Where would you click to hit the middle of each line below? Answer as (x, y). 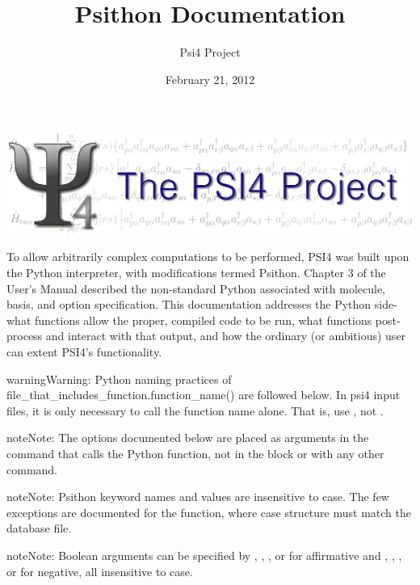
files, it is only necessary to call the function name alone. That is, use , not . (195, 410)
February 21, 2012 (210, 79)
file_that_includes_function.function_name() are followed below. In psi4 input (204, 395)
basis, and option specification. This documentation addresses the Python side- (202, 304)
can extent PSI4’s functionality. (84, 351)
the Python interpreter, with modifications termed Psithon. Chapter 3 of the (196, 272)
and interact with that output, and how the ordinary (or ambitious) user (226, 336)
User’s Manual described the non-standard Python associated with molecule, (196, 288)
